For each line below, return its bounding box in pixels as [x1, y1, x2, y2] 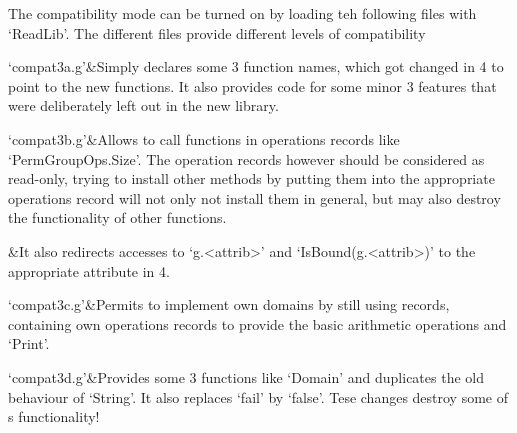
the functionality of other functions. [8, 207, 227, 228]
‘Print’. [8, 333, 50, 354]
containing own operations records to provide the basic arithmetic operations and [8, 313, 507, 334]
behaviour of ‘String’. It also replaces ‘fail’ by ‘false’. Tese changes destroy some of [8, 386, 509, 407]
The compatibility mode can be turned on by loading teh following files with [8, 3, 477, 23]
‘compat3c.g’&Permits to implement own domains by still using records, [8, 294, 450, 315]
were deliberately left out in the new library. [8, 95, 279, 116]
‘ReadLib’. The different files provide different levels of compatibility [8, 22, 426, 43]
